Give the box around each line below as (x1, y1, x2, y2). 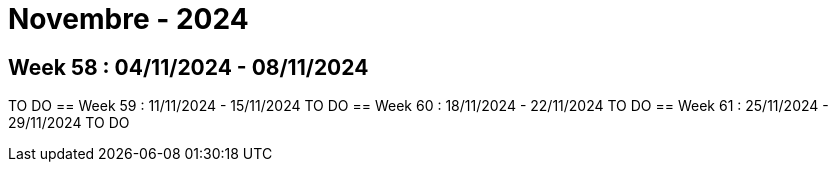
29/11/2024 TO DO (8, 114, 130, 132)
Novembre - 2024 (8, 2, 249, 36)
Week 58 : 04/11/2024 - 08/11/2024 (8, 54, 369, 80)
